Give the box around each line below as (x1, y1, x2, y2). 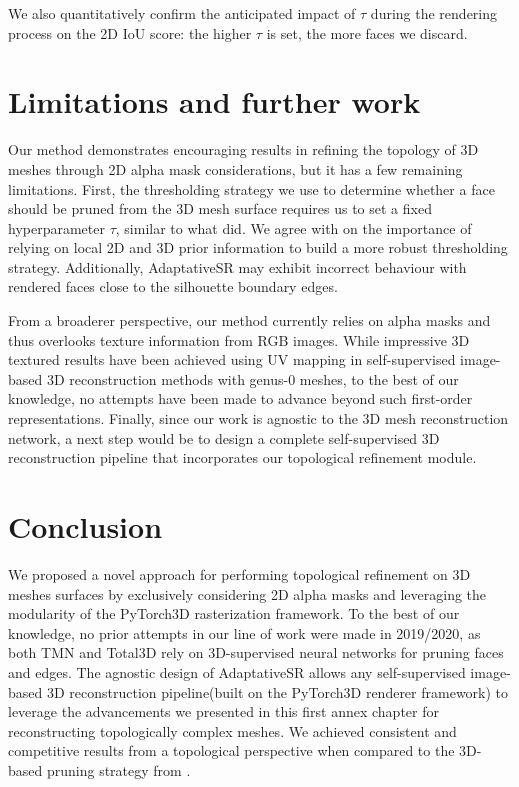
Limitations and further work (8, 81, 421, 122)
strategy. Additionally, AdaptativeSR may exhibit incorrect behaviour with (8, 256, 467, 277)
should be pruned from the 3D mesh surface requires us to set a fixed (8, 198, 432, 219)
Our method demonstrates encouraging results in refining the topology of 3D (8, 139, 479, 160)
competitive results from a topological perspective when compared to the (8, 740, 455, 761)
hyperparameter (8, 217, 105, 238)
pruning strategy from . (46, 759, 191, 780)
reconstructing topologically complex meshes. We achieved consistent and (8, 720, 457, 741)
